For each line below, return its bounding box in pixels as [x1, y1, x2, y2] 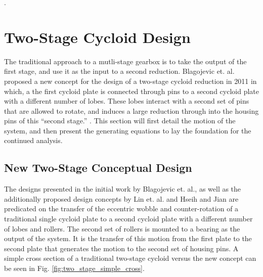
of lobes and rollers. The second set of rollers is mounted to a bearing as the [4, 223, 240, 234]
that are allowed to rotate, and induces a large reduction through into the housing [4, 105, 259, 116]
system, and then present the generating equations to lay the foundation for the [4, 125, 251, 135]
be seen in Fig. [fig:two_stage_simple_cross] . [4, 263, 145, 273]
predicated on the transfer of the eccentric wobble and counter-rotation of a [4, 203, 239, 214]
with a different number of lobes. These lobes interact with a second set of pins [4, 96, 249, 106]
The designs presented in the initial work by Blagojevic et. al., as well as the [4, 183, 241, 194]
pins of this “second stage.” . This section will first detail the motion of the [4, 115, 236, 126]
